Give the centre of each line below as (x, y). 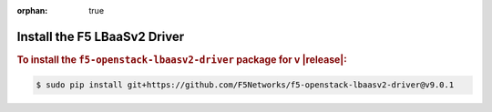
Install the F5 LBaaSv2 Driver (101, 36)
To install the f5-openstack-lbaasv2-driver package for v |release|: (182, 59)
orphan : (32, 10)
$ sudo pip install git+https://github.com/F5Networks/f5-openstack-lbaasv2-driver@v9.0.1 (245, 85)
